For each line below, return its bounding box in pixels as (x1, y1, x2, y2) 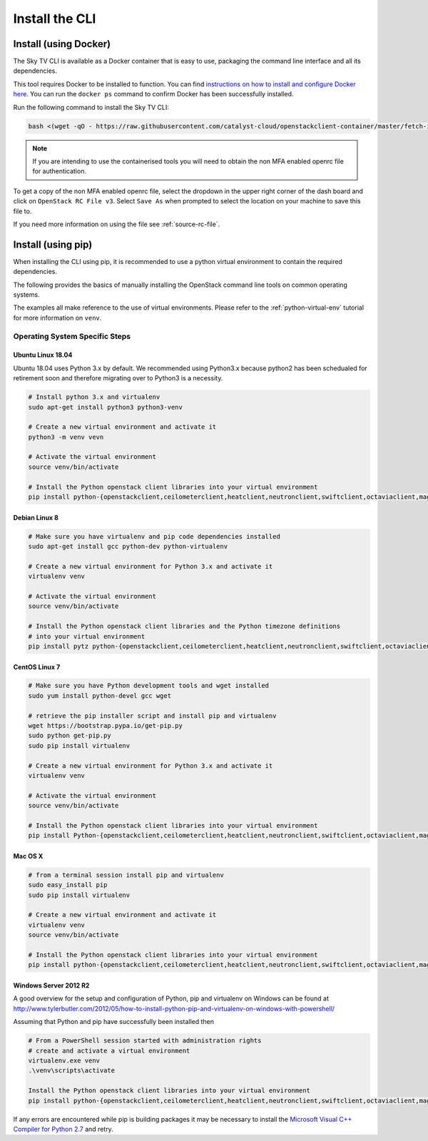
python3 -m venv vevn (28, 432, 104, 441)
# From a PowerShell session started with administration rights (28, 1037, 262, 1045)
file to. (13, 207, 32, 215)
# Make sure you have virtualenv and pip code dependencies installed (28, 532, 281, 540)
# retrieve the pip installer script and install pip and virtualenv (28, 711, 277, 720)
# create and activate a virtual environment (28, 1046, 190, 1055)
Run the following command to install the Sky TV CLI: (13, 103, 169, 111)
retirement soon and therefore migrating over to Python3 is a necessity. (13, 374, 223, 382)
